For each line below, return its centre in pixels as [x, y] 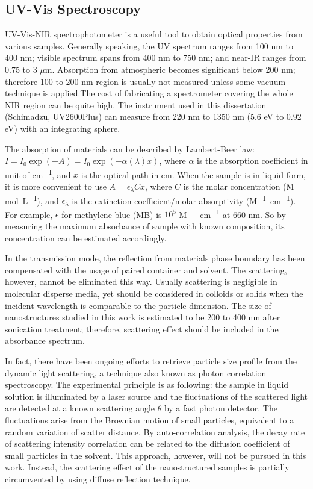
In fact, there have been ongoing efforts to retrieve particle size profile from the [151, 361]
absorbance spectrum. [45, 341]
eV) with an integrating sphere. [63, 128]
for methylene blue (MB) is [112, 214]
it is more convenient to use [56, 186]
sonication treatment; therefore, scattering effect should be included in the [142, 329]
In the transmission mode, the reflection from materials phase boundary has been [155, 258]
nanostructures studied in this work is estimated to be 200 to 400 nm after [143, 317]
